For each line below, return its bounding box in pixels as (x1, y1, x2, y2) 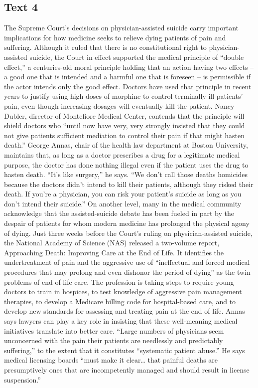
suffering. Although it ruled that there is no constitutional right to (4, 42, 207, 52)
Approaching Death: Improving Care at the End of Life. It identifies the (4, 247, 224, 257)
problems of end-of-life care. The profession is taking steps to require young (4, 276, 234, 287)
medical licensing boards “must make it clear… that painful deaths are (4, 355, 218, 365)
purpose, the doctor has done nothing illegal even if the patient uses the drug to (4, 159, 249, 170)
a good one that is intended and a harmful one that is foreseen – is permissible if (4, 71, 251, 82)
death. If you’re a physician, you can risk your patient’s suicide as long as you (4, 189, 242, 199)
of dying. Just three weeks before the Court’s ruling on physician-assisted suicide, (4, 227, 253, 238)
